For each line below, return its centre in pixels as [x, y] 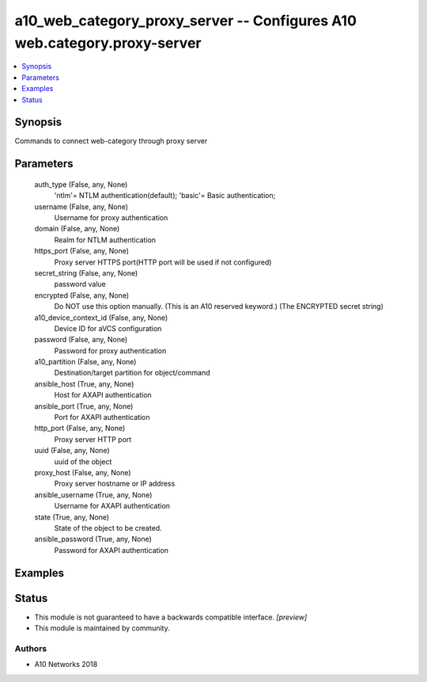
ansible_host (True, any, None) [84, 383]
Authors [31, 648]
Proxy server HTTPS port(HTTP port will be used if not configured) [163, 262]
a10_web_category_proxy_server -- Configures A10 [186, 21]
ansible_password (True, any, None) [93, 539]
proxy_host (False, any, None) [83, 472]
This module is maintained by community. [102, 628]
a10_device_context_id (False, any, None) [101, 318]
